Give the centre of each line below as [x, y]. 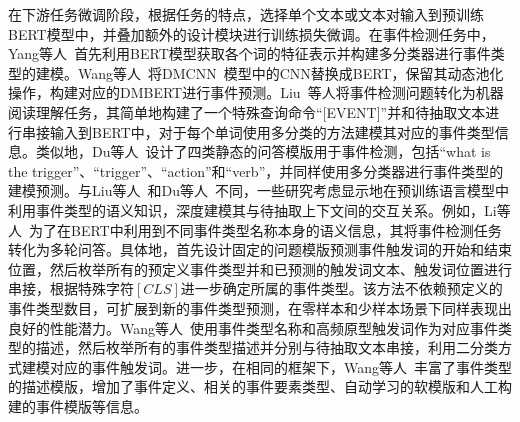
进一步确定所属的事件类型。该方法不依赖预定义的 [341, 288]
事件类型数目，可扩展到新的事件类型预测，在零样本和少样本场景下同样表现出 [260, 307]
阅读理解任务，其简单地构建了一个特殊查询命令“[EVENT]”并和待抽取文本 [247, 111]
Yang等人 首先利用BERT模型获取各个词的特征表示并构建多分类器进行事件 [249, 53]
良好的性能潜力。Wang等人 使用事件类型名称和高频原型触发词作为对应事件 [253, 327]
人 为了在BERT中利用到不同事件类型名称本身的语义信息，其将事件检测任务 [255, 229]
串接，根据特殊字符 [71, 288]
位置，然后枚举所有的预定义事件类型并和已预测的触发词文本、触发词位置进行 [260, 268]
